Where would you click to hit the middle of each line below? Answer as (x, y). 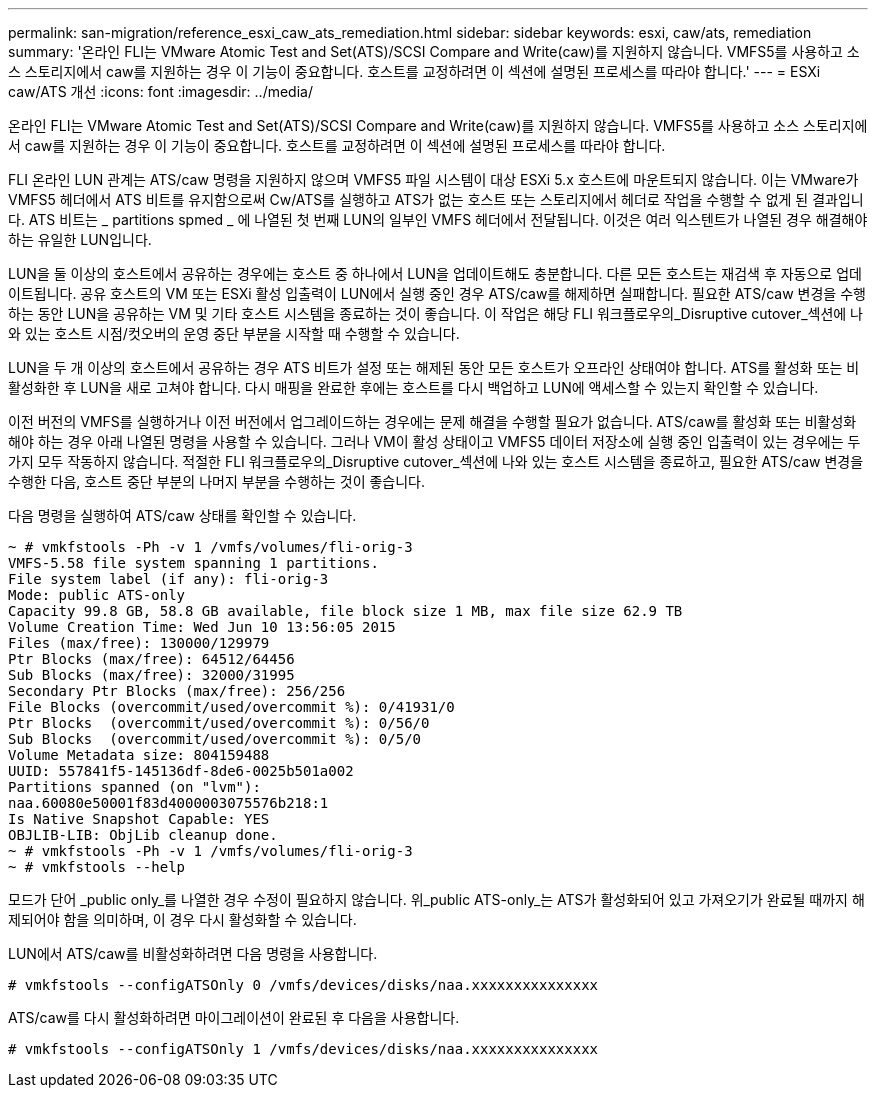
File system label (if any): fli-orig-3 (168, 579)
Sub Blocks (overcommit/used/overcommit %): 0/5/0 (215, 739)
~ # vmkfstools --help (97, 867)
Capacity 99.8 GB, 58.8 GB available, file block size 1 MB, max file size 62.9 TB (345, 611)
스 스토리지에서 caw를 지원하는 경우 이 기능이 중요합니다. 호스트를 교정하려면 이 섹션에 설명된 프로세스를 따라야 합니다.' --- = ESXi (414, 71)
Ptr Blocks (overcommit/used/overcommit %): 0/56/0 (219, 723)
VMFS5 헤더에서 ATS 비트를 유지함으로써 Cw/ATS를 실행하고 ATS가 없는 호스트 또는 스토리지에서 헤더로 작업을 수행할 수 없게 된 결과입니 (436, 199)
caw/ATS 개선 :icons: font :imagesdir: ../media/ (160, 91)
